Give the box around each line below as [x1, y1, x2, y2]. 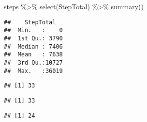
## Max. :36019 [4, 67, 63, 74]
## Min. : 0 [4, 27, 63, 34]
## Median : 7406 [4, 43, 63, 50]
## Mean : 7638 [4, 51, 63, 58]
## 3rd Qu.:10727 [4, 59, 63, 66]
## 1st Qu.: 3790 [4, 35, 63, 42]
